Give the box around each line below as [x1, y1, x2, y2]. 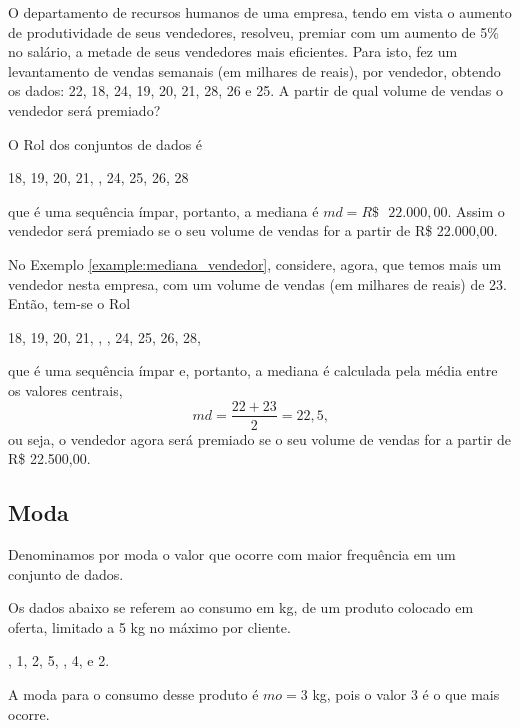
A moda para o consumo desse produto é [8, 683, 259, 704]
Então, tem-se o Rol [8, 293, 131, 314]
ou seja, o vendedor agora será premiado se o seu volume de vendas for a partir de [8, 428, 512, 449]
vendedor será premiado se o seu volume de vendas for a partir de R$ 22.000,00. [8, 220, 498, 241]
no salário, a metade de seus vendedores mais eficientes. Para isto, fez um [8, 41, 458, 62]
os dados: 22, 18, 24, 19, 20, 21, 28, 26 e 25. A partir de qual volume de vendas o [8, 80, 503, 101]
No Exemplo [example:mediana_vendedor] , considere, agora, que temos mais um [8, 253, 502, 274]
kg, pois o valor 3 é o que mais [312, 683, 500, 704]
